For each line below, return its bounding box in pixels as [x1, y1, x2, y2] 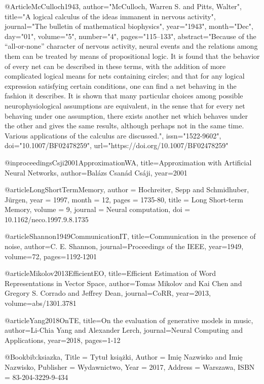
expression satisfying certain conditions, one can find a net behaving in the [5, 80, 237, 91]
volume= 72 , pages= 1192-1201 [5, 251, 97, 261]
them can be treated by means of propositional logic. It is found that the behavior [5, 50, 260, 61]
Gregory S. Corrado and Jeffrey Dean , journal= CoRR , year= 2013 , [5, 288, 211, 298]
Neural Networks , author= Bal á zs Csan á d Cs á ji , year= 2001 [5, 167, 187, 178]
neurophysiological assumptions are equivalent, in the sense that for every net [5, 100, 245, 111]
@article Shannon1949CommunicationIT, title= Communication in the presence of [5, 231, 256, 241]
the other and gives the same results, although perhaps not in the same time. [5, 120, 244, 131]
